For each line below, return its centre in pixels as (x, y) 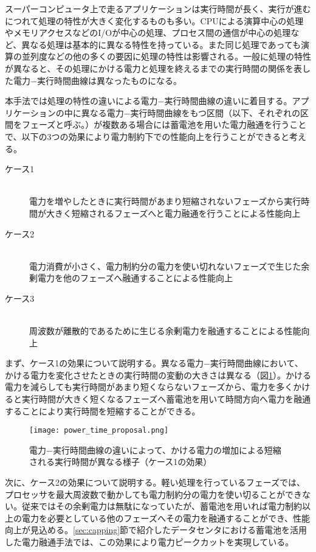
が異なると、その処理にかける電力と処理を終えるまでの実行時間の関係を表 (154, 68)
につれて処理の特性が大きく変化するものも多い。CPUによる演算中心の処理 (154, 20)
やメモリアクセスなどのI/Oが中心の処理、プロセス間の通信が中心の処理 (148, 33)
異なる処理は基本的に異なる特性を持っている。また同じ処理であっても (161, 44)
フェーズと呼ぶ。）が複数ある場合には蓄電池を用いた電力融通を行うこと (164, 124)
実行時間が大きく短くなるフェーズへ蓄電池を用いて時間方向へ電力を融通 (166, 399)
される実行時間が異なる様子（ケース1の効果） (121, 462)
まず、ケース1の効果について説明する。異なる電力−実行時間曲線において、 (154, 363)
